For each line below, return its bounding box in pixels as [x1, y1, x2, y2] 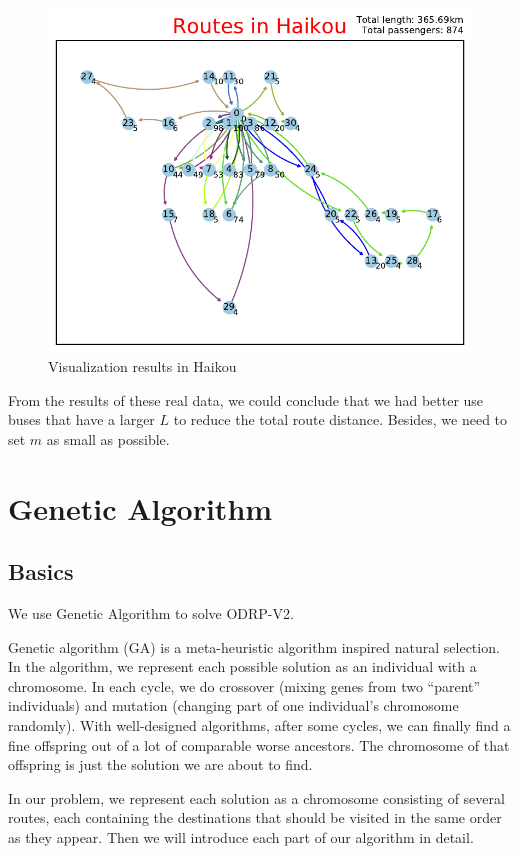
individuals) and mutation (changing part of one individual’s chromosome [8, 695, 459, 716]
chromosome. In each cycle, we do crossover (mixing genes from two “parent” [8, 675, 481, 696]
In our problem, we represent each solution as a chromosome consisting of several [8, 787, 505, 808]
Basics [8, 556, 74, 587]
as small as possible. [46, 428, 170, 449]
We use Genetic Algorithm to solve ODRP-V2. [8, 603, 294, 624]
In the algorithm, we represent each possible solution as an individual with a [8, 656, 477, 677]
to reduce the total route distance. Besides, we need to [173, 409, 508, 430]
